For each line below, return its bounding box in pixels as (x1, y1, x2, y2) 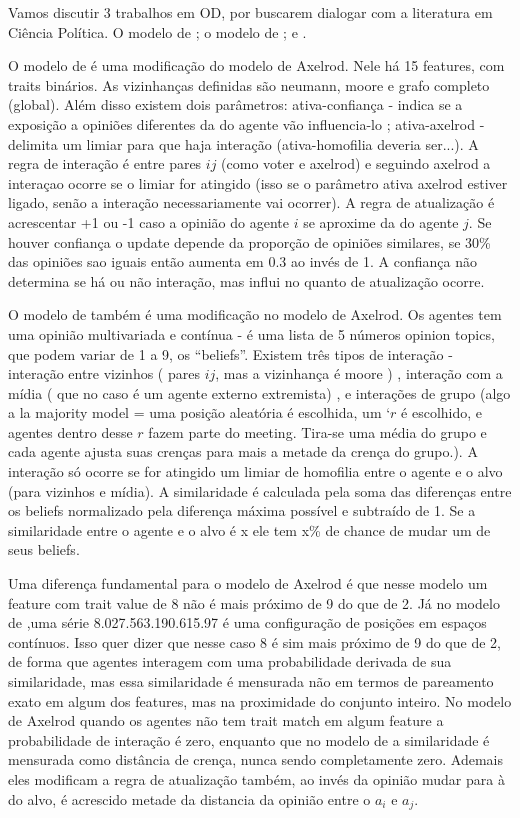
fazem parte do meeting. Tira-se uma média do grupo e (148, 421, 487, 442)
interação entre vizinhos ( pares (8, 363, 200, 384)
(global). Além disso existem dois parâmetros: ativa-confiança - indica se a (8, 94, 463, 115)
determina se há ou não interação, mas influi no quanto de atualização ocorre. (8, 270, 485, 291)
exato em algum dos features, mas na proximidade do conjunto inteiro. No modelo (8, 690, 512, 711)
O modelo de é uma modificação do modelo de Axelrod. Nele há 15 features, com (8, 55, 505, 76)
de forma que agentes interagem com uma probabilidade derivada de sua (8, 651, 452, 672)
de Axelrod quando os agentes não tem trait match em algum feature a (8, 710, 444, 731)
